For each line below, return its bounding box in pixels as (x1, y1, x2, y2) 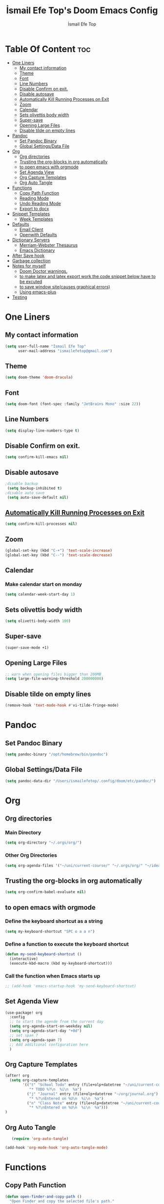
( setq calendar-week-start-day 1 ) (5, 592, 76, 597)
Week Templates (19, 216, 53, 222)
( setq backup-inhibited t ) (7, 486, 62, 490)
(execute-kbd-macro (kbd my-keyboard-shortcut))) (9, 961, 112, 966)
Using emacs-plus (19, 289, 57, 295)
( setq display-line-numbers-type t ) (5, 428, 80, 433)
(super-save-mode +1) (5, 645, 49, 650)
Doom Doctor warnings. (19, 268, 67, 274)
